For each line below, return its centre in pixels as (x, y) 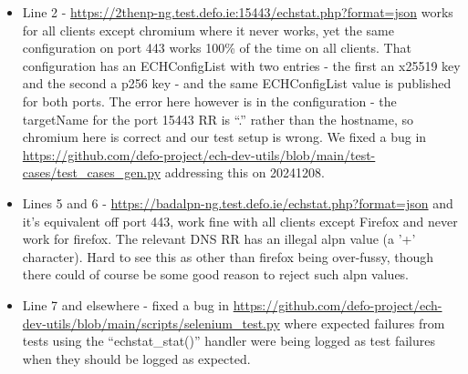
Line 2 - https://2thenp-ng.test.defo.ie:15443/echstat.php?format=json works (238, 12)
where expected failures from (364, 323)
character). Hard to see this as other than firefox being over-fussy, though (228, 256)
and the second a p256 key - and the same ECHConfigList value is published (237, 83)
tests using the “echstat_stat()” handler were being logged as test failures (229, 341)
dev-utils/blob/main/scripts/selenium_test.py (151, 323)
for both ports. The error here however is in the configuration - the (209, 101)
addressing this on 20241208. (244, 172)
